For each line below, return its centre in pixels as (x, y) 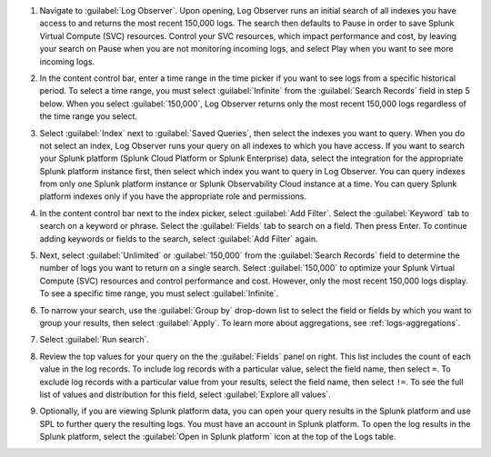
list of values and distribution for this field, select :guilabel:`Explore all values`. (185, 394)
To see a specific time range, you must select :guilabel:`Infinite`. (159, 293)
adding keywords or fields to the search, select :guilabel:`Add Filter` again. (179, 238)
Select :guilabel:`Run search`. (95, 340)
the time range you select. (89, 116)
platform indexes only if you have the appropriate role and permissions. (173, 196)
